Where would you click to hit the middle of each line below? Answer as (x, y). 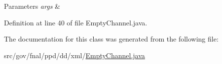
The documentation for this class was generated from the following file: (111, 39)
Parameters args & (32, 6)
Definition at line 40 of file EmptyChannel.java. (76, 22)
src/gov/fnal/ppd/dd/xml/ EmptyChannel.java (74, 55)
